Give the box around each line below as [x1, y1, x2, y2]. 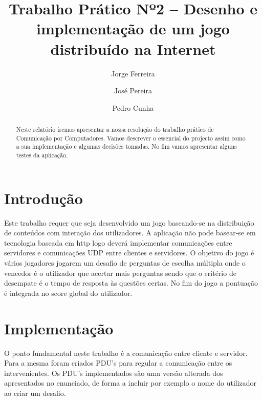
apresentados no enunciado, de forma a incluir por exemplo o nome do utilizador [4, 377, 257, 388]
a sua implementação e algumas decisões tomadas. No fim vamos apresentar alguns [16, 142, 237, 151]
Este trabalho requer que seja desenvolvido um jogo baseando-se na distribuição [4, 217, 254, 228]
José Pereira [114, 85, 152, 96]
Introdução [4, 187, 83, 208]
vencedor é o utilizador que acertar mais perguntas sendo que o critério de [4, 267, 236, 278]
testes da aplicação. [16, 151, 68, 159]
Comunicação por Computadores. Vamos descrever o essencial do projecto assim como [16, 133, 246, 142]
